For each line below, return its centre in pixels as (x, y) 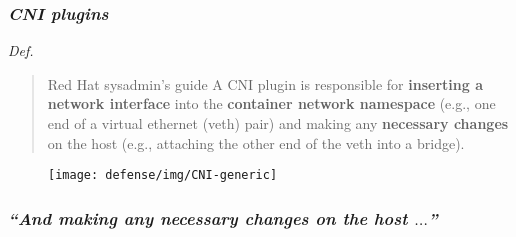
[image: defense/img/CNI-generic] (163, 175)
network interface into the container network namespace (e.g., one (271, 103)
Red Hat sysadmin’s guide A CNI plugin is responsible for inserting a (265, 83)
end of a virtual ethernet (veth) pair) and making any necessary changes (278, 123)
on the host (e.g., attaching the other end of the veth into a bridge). (256, 142)
